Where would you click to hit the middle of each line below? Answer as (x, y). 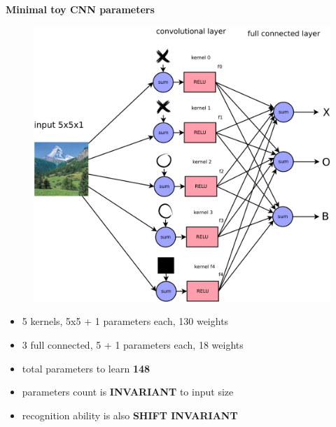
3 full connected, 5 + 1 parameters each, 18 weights (133, 344)
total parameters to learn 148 (86, 368)
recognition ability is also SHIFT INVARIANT (130, 415)
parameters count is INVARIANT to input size (128, 392)
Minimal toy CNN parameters (80, 9)
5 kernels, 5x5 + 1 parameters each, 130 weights (125, 321)
